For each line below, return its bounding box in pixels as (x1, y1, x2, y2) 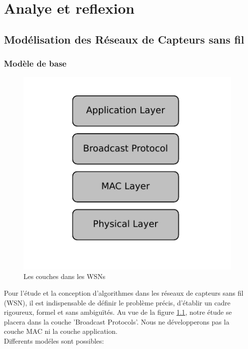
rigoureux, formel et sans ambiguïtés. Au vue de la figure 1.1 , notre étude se (4, 307, 232, 317)
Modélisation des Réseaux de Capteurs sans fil (4, 31, 245, 47)
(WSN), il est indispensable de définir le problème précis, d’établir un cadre (4, 297, 230, 307)
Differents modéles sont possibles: (4, 335, 104, 346)
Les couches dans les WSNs (23, 271, 106, 281)
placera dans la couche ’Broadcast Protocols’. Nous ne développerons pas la (4, 316, 229, 326)
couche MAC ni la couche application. (4, 326, 118, 336)
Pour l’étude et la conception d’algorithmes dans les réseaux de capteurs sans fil (4, 287, 244, 298)
